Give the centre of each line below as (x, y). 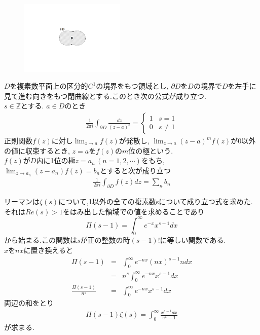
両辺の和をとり (29, 303)
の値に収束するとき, (37, 150)
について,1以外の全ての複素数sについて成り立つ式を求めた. (156, 201)
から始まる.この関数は (41, 240)
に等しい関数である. (193, 240)
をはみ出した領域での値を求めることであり (134, 211)
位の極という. (151, 150)
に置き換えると (48, 250)
